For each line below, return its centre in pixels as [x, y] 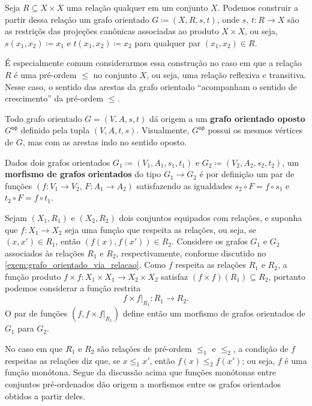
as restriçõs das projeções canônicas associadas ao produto [112, 31]
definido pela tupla [55, 130]
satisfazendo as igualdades [184, 185]
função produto [33, 276]
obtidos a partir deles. [45, 395]
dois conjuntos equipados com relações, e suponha [211, 217]
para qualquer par [168, 42]
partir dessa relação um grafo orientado [77, 19]
